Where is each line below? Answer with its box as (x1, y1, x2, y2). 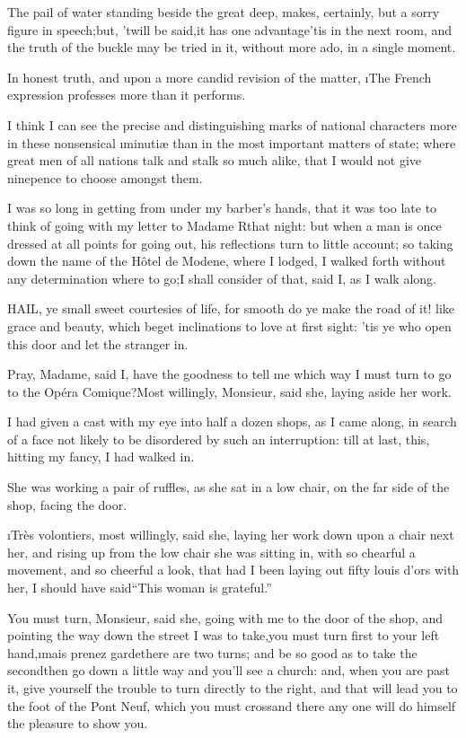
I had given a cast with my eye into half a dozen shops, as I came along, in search (7, 412, 457, 431)
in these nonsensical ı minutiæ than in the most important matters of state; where (7, 133, 456, 152)
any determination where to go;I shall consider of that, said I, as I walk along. (7, 268, 436, 287)
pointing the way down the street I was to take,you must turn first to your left (7, 626, 440, 645)
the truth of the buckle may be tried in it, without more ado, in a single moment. (7, 38, 456, 57)
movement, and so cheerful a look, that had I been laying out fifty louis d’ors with (7, 560, 460, 579)
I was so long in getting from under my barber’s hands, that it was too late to (7, 198, 437, 217)
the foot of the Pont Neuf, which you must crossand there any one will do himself (7, 696, 456, 715)
